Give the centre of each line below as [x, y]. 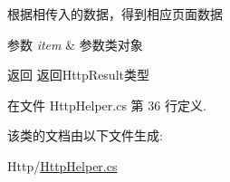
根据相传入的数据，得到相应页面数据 [115, 14]
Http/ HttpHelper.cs [62, 165]
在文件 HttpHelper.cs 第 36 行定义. [107, 105]
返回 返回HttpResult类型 [78, 75]
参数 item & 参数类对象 [75, 44]
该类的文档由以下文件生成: [85, 135]
